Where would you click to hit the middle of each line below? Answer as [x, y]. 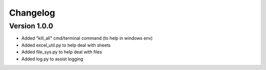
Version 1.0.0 [31, 26]
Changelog [32, 13]
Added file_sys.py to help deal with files [62, 52]
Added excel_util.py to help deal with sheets [66, 45]
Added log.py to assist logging [52, 59]
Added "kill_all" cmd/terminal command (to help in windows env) [87, 38]
